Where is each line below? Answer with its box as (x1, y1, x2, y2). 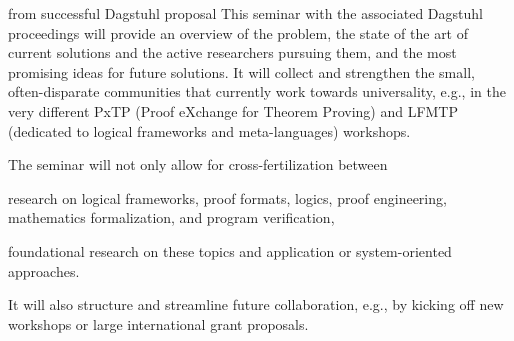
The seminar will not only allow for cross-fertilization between (8, 154, 388, 175)
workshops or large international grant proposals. (8, 313, 309, 334)
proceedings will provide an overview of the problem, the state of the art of (8, 22, 469, 43)
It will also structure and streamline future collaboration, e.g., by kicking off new (8, 294, 504, 315)
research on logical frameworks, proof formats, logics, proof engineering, (8, 187, 447, 208)
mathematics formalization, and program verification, (8, 207, 335, 228)
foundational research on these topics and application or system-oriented (8, 240, 452, 261)
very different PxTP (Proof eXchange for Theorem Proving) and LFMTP (8, 100, 459, 121)
